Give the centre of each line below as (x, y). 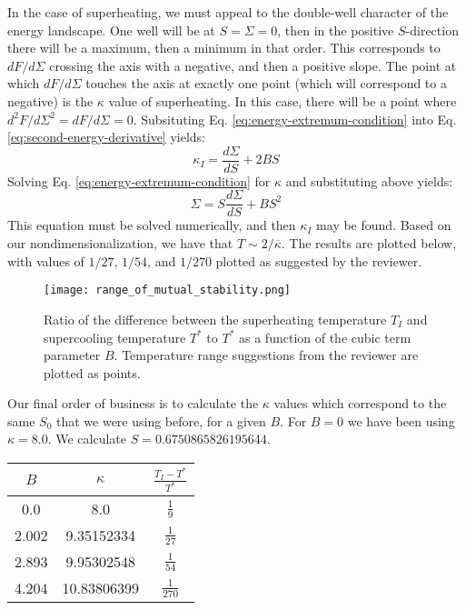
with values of (46, 260)
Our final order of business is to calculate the (133, 403)
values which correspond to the (360, 403)
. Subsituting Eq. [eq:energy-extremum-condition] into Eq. (295, 119)
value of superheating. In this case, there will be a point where (283, 100)
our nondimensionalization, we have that (120, 243)
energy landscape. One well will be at (111, 30)
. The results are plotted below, (369, 243)
